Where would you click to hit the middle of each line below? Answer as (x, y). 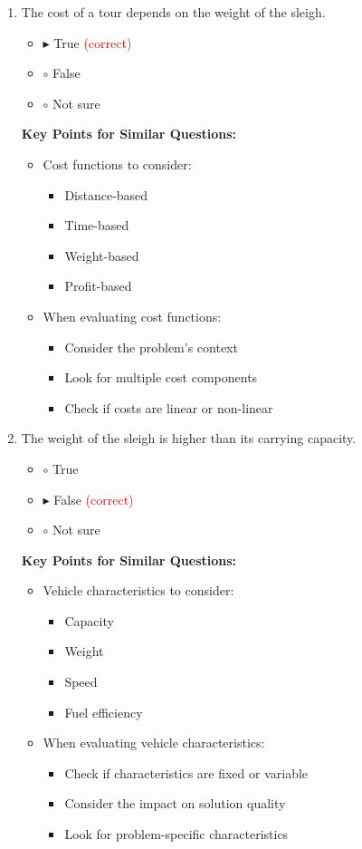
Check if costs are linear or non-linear (169, 407)
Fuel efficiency (104, 712)
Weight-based (102, 255)
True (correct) (93, 42)
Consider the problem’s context (151, 347)
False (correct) (94, 499)
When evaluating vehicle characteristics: (154, 743)
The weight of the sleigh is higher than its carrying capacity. (189, 438)
